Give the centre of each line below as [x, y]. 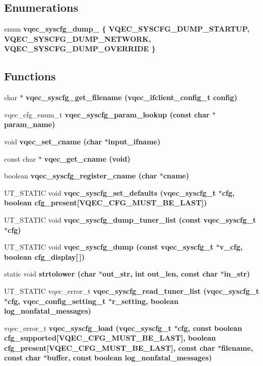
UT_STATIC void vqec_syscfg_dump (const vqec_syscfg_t [109, 247]
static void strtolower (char [50, 274]
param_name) [30, 124]
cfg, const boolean [210, 328]
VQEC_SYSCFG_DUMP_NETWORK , [78, 38]
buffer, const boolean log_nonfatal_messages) [129, 358]
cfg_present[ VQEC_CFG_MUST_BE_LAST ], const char [110, 347]
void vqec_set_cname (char [53, 141]
